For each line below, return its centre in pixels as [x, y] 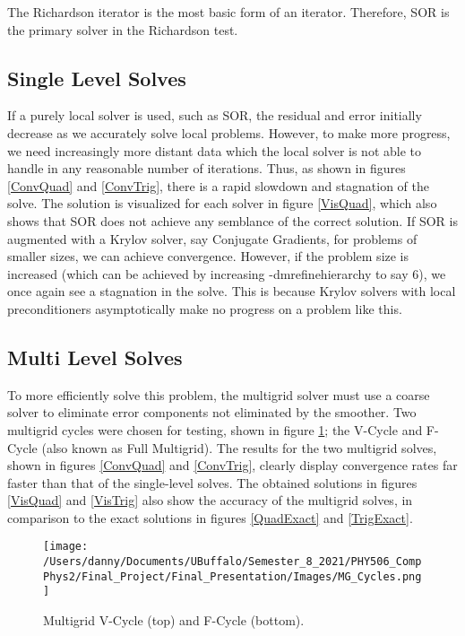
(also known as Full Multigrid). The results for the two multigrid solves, [239, 447]
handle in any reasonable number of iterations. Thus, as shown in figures [207, 168]
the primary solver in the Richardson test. [123, 29]
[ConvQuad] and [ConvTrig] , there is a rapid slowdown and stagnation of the [218, 185]
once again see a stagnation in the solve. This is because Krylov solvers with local [232, 291]
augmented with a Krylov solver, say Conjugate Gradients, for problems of [212, 238]
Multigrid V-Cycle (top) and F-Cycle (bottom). [174, 620]
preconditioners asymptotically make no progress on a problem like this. [205, 308]
